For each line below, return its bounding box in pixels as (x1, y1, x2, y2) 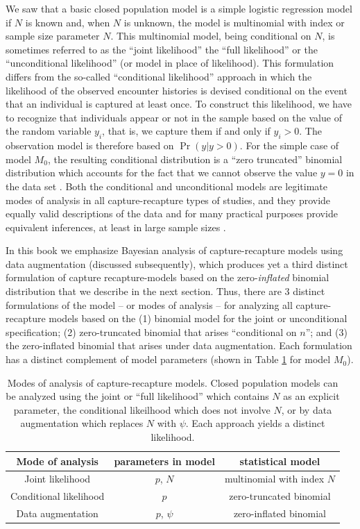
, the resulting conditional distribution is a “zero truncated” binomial (47, 151, 343, 166)
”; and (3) (305, 324, 348, 339)
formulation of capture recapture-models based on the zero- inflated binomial (6, 270, 329, 285)
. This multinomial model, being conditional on (110, 28, 311, 43)
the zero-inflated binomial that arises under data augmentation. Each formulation (6, 338, 352, 353)
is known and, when (25, 15, 110, 29)
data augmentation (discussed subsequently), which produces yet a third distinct (6, 256, 348, 271)
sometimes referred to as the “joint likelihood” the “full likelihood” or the (6, 42, 318, 56)
